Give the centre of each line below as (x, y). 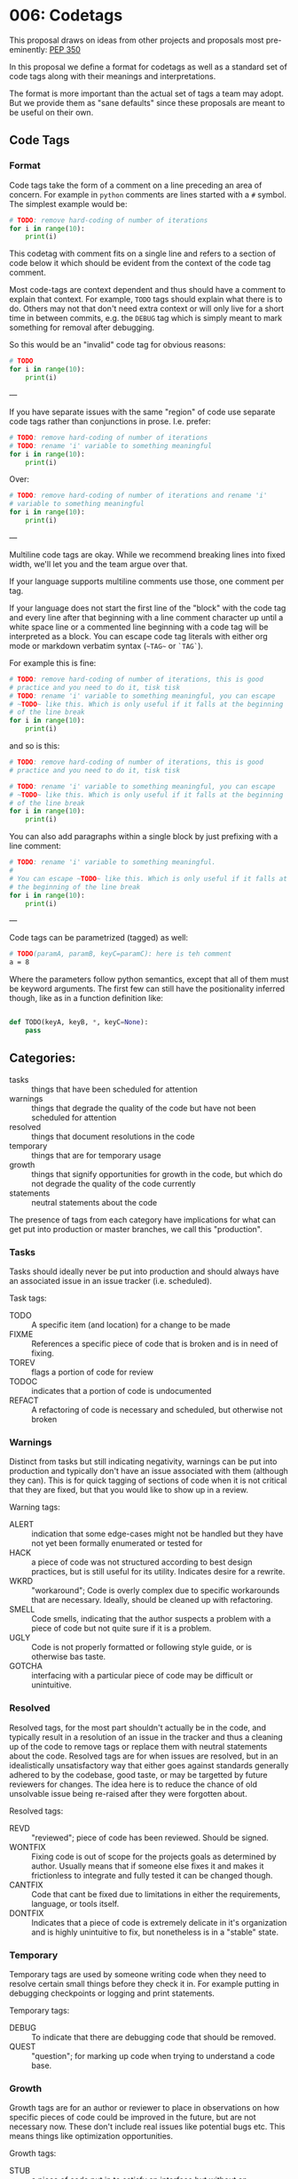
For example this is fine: (53, 662)
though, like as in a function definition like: (86, 998)
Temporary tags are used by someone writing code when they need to (138, 1974)
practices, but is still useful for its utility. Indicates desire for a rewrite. (158, 1572)
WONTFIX (27, 1847)
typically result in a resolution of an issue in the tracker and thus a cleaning (146, 1737)
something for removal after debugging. (82, 328)
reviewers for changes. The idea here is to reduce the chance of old (133, 1784)
